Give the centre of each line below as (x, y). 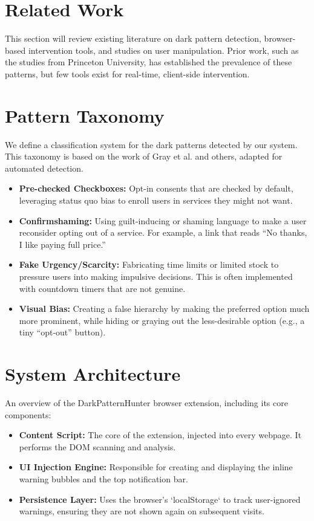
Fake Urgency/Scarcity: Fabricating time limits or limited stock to (149, 264)
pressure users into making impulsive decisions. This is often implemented (156, 276)
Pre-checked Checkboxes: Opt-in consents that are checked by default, (156, 188)
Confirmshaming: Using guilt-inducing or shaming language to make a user (163, 220)
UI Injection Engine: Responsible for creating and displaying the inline (156, 467)
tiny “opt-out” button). (62, 332)
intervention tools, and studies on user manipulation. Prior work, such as (163, 50)
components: (28, 414)
